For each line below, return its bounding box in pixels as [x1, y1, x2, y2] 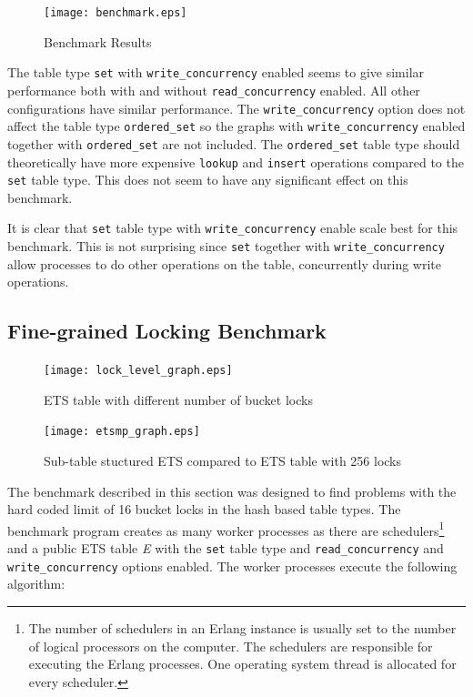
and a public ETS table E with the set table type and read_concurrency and [7, 539, 444, 558]
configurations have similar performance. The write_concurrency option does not [7, 98, 466, 117]
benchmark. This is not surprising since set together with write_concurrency [7, 237, 445, 256]
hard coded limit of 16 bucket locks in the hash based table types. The [7, 500, 401, 519]
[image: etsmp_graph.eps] [44, 425, 200, 439]
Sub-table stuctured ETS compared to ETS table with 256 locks [44, 451, 402, 470]
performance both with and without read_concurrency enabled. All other [7, 80, 420, 99]
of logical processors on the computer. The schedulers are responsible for [28, 636, 433, 655]
